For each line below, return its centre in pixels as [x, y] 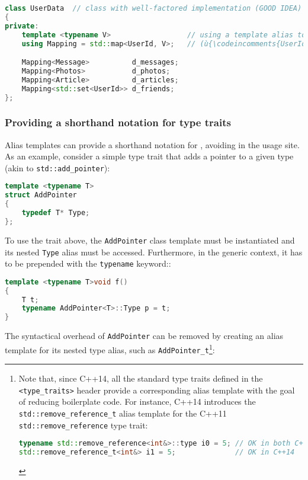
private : [22, 26]
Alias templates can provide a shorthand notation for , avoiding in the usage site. [152, 144]
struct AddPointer [41, 195]
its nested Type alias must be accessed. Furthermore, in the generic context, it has [154, 252]
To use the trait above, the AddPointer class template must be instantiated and [150, 240]
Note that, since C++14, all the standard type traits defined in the [141, 378]
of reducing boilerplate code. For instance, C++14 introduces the [137, 401]
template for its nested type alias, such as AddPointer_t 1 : [110, 348]
